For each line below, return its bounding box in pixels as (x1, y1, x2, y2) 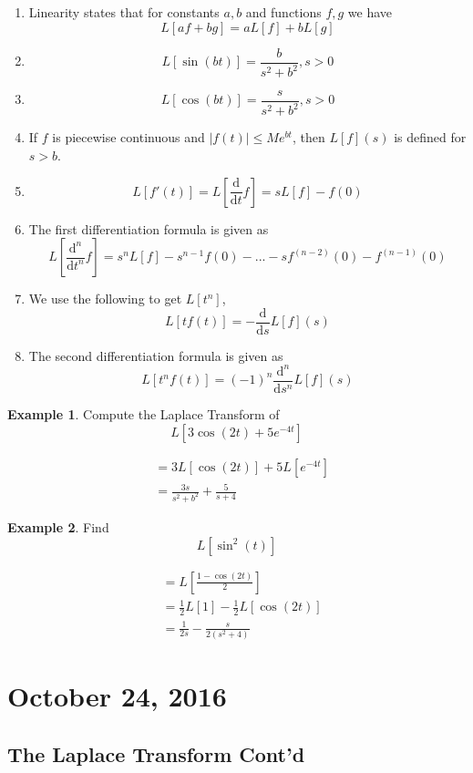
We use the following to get (28, 289, 182, 308)
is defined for (394, 128, 467, 147)
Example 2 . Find (7, 518, 109, 537)
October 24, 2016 (7, 677, 227, 715)
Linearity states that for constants (28, 3, 220, 21)
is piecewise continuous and (52, 128, 205, 147)
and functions (245, 3, 322, 21)
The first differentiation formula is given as (28, 219, 269, 238)
